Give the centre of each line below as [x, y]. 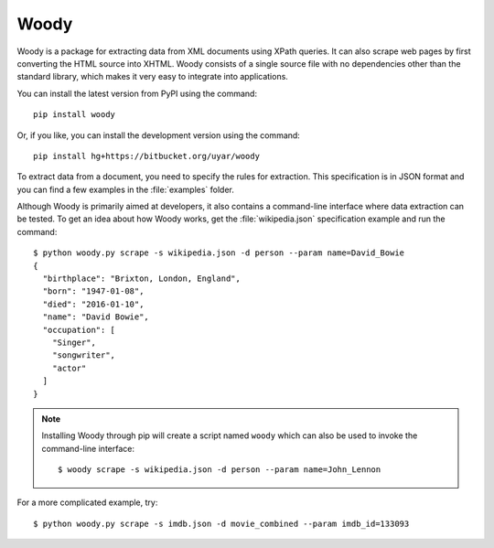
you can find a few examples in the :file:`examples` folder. [126, 189]
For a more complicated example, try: [87, 502]
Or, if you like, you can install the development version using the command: [159, 135]
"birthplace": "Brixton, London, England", [142, 279]
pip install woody [75, 115]
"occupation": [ [79, 330]
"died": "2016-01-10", [93, 304]
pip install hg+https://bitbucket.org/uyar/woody [147, 156]
